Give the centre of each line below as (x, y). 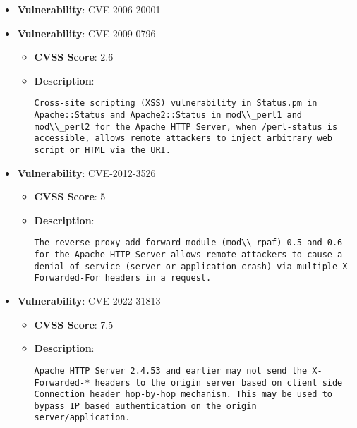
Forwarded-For (67, 278)
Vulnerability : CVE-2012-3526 (86, 172)
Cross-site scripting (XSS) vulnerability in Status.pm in (176, 103)
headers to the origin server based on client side (219, 383)
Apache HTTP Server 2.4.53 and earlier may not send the (171, 371)
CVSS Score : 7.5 (74, 324)
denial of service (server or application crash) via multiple (186, 266)
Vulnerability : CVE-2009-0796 (86, 33)
